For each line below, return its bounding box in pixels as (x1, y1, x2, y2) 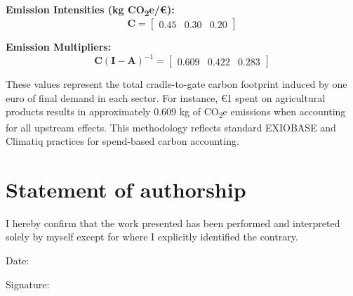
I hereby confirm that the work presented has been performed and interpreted (6, 215, 340, 230)
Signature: (6, 276, 50, 291)
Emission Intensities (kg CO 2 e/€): (6, 2, 175, 18)
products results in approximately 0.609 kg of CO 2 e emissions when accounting (6, 104, 346, 121)
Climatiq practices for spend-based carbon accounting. (6, 134, 239, 148)
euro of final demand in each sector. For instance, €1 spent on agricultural (6, 90, 326, 105)
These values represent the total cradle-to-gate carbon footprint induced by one (6, 77, 347, 91)
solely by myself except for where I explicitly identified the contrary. (6, 229, 298, 244)
